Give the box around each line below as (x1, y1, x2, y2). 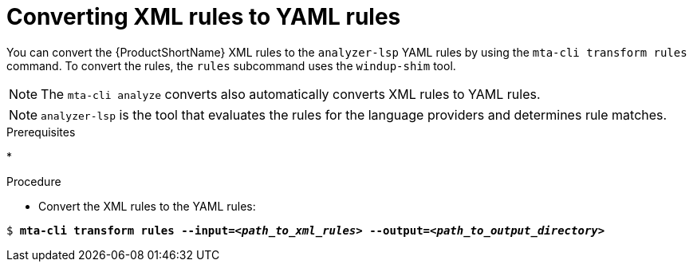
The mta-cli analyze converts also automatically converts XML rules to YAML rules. (41, 85, 541, 102)
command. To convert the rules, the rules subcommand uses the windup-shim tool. (6, 58, 456, 73)
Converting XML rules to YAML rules (6, 3, 401, 30)
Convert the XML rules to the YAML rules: (38, 199, 256, 213)
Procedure (6, 174, 61, 188)
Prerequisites (6, 124, 76, 139)
